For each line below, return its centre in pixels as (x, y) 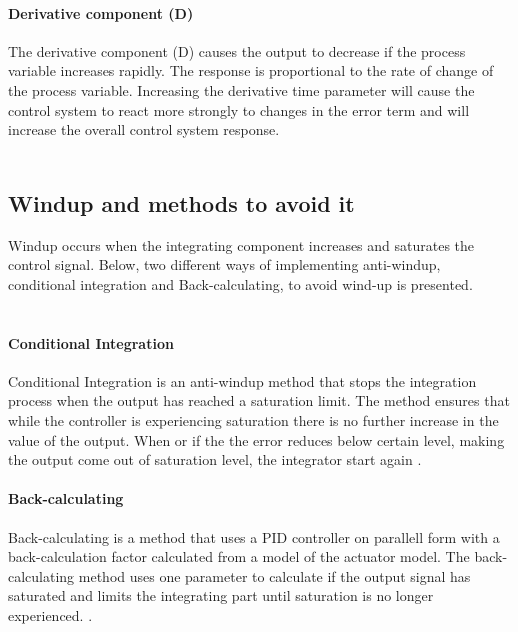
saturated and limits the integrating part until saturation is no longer (221, 595)
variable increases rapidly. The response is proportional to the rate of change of (251, 70)
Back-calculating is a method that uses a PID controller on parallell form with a (254, 536)
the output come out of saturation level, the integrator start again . (215, 459)
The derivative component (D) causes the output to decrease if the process (237, 50)
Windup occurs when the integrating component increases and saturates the (241, 244)
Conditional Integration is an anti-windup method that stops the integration (242, 380)
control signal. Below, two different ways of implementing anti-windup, (224, 264)
